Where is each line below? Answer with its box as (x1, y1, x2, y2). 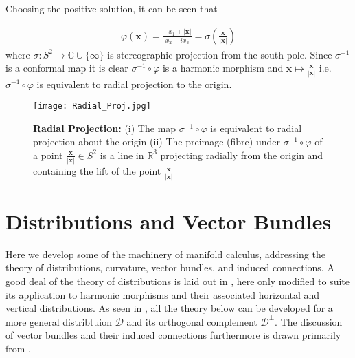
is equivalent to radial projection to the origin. (36, 76, 232, 91)
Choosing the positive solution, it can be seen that (5, 1, 218, 15)
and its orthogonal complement (126, 314, 257, 328)
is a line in (100, 147, 144, 162)
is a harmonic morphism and (162, 61, 284, 75)
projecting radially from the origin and (160, 147, 323, 162)
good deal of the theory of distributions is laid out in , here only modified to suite (5, 273, 350, 288)
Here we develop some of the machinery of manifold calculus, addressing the (5, 246, 325, 261)
